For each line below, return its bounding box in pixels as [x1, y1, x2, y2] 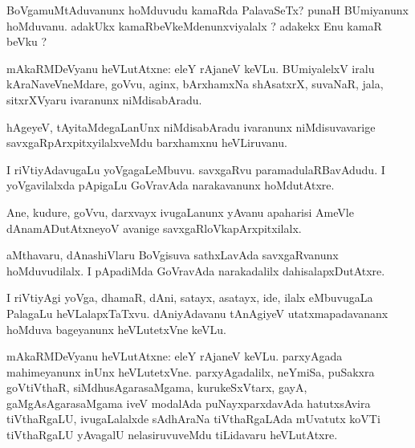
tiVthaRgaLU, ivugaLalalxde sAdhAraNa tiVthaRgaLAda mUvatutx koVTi [6, 410, 380, 427]
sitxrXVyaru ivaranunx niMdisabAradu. [6, 91, 202, 108]
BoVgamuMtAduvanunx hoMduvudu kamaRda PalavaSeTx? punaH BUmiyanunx [6, 2, 409, 18]
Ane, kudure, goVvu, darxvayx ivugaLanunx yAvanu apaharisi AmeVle [6, 203, 354, 220]
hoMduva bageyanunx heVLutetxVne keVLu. [6, 320, 226, 337]
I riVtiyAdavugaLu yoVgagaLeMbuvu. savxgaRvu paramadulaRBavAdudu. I [6, 161, 385, 177]
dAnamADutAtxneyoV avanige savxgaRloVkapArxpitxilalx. [6, 219, 302, 236]
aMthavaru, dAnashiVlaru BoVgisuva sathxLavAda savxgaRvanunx [6, 246, 339, 263]
